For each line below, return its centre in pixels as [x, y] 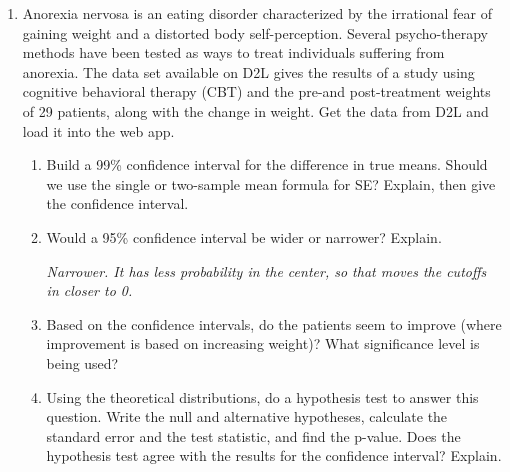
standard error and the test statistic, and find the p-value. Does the [253, 435]
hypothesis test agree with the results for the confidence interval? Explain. [274, 455]
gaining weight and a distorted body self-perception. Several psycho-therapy [255, 32]
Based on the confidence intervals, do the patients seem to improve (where [274, 323]
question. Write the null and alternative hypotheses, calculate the [247, 416]
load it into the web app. [98, 130]
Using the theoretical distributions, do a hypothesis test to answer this [262, 396]
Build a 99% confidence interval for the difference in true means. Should [267, 164]
